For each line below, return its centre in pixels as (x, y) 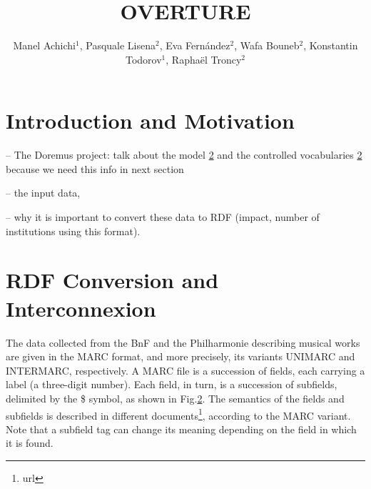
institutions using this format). (73, 231)
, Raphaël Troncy (204, 59)
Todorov (143, 59)
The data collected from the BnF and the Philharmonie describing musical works (183, 342)
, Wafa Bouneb (267, 45)
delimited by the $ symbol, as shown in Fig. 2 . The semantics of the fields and (175, 398)
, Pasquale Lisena (118, 45)
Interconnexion (81, 308)
